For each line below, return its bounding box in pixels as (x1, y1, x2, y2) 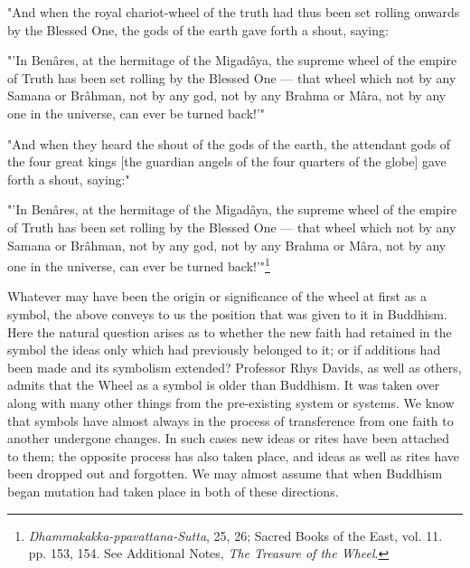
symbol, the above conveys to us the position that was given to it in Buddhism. (7, 304, 447, 323)
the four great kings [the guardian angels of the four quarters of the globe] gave (7, 152, 446, 171)
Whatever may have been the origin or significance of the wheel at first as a (7, 287, 427, 306)
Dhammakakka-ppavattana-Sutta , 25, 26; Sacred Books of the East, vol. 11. (28, 525, 443, 544)
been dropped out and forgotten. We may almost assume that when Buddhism (7, 464, 443, 483)
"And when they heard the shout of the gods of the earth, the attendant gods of (7, 134, 451, 153)
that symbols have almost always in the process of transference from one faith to (7, 411, 454, 430)
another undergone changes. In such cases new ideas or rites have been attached (7, 429, 450, 448)
